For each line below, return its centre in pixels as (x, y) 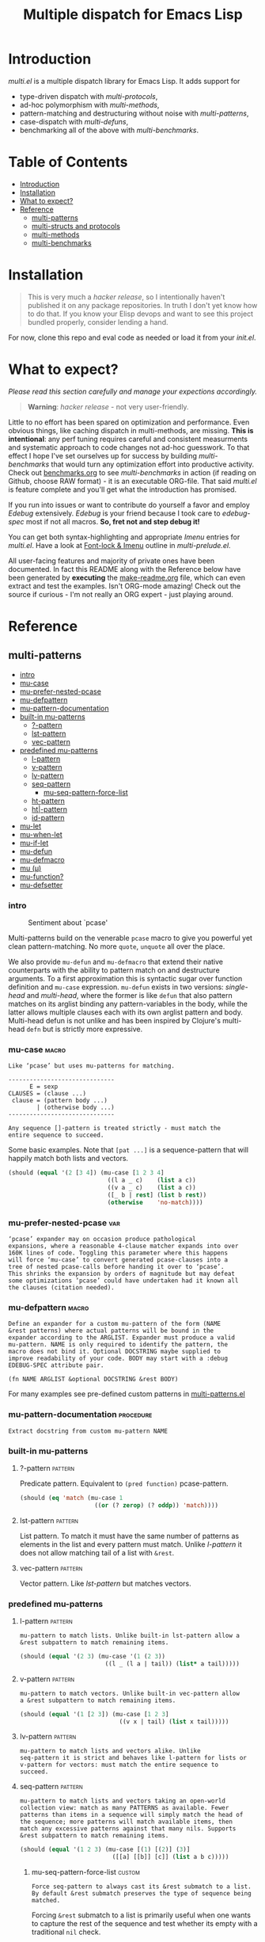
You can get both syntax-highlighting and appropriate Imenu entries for (124, 537)
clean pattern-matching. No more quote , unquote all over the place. (117, 946)
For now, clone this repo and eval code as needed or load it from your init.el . (132, 337)
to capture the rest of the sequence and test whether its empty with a (145, 1924)
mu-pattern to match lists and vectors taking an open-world (123, 1801)
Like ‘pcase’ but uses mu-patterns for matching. (92, 1066)
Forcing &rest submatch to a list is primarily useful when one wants (141, 1915)
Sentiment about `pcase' (68, 923)
